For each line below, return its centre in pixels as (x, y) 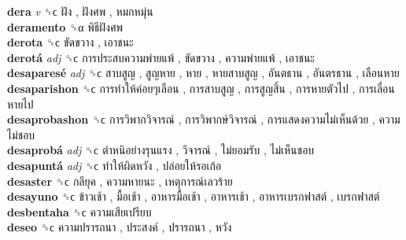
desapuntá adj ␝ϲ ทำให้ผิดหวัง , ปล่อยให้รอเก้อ (114, 165)
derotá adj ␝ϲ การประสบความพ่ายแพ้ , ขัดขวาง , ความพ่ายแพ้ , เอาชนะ (161, 57)
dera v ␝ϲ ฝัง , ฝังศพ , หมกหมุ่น (80, 11)
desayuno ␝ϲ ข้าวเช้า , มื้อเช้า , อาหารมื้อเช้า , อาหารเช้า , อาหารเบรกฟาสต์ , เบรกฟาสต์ (194, 196)
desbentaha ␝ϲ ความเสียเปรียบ (79, 211)
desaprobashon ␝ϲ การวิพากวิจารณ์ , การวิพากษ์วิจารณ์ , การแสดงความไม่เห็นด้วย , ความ (204, 119)
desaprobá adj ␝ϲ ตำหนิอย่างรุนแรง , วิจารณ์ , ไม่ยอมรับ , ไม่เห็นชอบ (161, 150)
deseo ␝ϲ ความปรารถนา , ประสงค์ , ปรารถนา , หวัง (120, 227)
